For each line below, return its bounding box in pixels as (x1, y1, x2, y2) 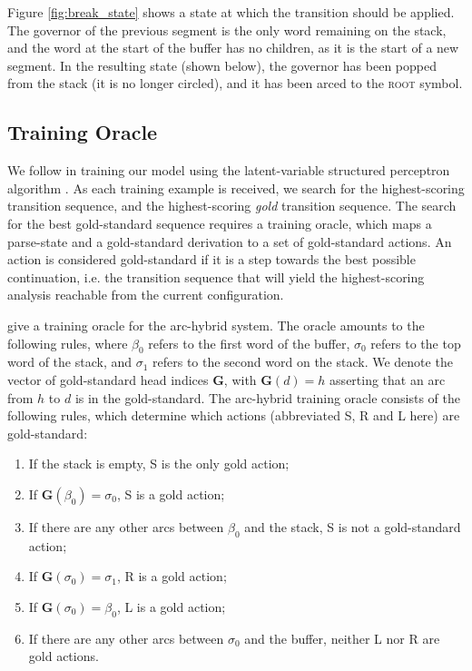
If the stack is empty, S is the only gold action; (28, 454, 290, 473)
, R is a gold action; (116, 567, 227, 586)
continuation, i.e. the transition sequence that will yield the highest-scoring (7, 267, 425, 286)
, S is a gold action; (116, 484, 225, 503)
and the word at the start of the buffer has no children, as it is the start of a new (7, 38, 459, 57)
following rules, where (7, 333, 128, 352)
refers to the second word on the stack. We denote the (152, 352, 453, 371)
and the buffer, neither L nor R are (244, 628, 440, 647)
